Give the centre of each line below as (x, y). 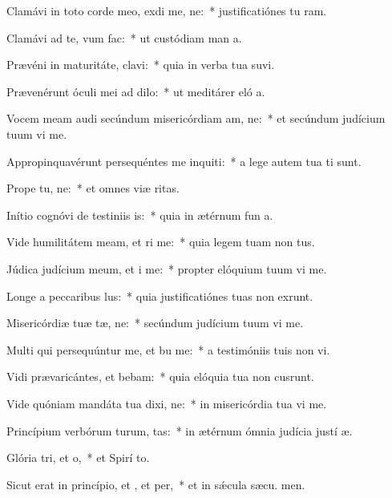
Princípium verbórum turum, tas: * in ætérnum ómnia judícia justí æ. (180, 430)
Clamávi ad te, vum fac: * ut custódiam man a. (124, 37)
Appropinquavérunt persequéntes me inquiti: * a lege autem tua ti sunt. (184, 161)
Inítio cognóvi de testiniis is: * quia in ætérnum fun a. (140, 215)
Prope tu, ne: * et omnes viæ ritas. (93, 188)
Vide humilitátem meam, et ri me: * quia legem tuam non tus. (161, 242)
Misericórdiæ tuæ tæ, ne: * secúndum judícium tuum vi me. (155, 323)
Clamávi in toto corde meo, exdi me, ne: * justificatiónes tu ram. (167, 10)
